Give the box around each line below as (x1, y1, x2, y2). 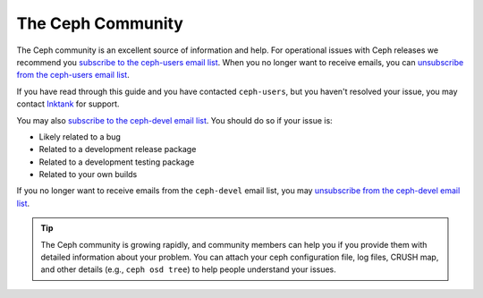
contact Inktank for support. (16, 98, 120, 109)
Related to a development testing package (38, 157, 195, 167)
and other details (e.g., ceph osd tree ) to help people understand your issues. (40, 264, 337, 275)
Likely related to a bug (38, 131, 121, 142)
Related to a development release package (38, 144, 197, 155)
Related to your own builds (38, 169, 138, 180)
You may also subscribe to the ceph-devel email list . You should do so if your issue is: (16, 115, 333, 125)
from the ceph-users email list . (16, 70, 130, 81)
